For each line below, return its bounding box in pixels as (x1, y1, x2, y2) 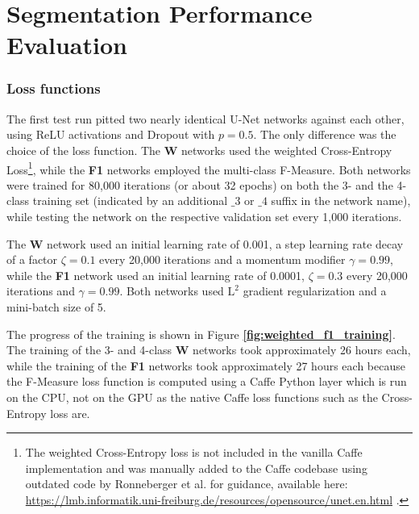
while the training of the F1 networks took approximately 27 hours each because (6, 357, 405, 374)
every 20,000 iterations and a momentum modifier (99, 251, 346, 268)
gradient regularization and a (243, 282, 387, 299)
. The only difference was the (253, 126, 396, 143)
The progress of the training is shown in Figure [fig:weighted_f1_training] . (6, 325, 396, 342)
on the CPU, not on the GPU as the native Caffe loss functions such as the (6, 388, 378, 405)
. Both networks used (119, 282, 224, 299)
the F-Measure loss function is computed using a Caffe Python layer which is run (6, 373, 407, 390)
